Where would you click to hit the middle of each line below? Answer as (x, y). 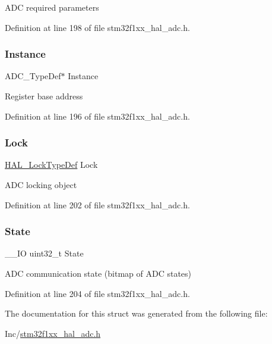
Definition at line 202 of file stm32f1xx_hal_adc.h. (97, 204)
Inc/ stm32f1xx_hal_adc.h (53, 333)
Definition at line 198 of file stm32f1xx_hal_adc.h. (97, 27)
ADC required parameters (52, 7)
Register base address (44, 96)
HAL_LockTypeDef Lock (51, 165)
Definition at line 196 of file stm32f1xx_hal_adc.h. (97, 116)
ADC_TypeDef (33, 76)
